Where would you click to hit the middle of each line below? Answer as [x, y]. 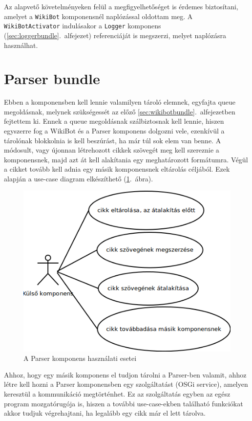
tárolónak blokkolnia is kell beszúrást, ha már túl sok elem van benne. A [113, 140]
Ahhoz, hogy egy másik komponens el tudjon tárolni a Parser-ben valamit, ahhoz [125, 374]
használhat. [21, 45]
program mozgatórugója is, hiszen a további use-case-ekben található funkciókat [124, 403]
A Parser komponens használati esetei [80, 358]
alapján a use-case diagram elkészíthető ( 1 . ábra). [79, 178]
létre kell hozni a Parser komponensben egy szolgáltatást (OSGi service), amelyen [126, 384]
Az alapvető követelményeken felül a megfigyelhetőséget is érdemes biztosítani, [121, 6]
